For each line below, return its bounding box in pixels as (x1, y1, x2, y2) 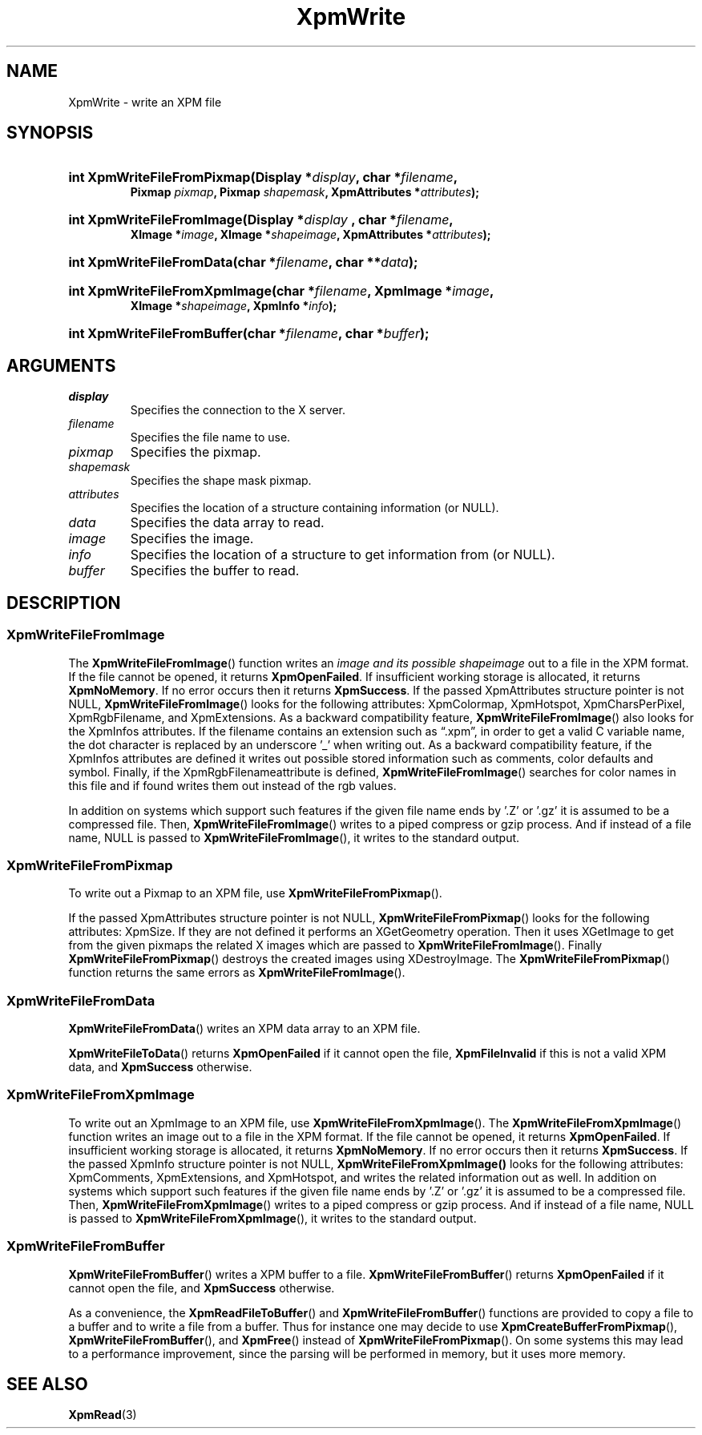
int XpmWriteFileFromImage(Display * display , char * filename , (68, 212, 454, 228)
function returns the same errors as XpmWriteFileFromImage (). (68, 965, 405, 980)
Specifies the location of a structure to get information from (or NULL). (130, 546, 555, 563)
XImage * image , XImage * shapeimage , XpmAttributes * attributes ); (130, 228, 491, 242)
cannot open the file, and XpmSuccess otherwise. (68, 1280, 335, 1295)
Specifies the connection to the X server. (130, 403, 346, 417)
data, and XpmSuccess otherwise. (68, 1060, 252, 1074)
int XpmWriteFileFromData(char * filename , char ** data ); (68, 254, 418, 271)
